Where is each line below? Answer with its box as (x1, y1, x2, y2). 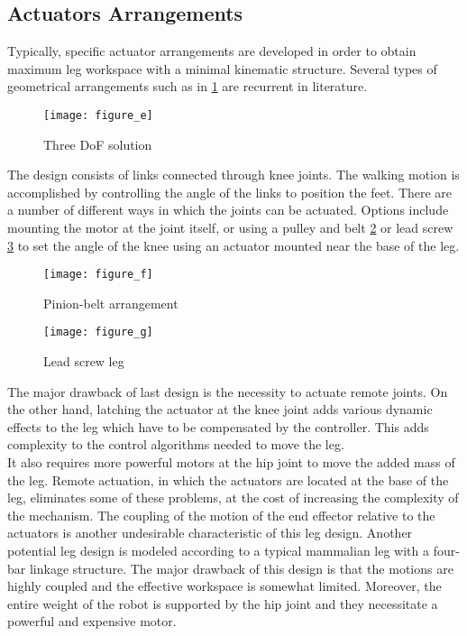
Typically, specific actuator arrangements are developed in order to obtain (7, 41, 417, 60)
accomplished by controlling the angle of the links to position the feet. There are (7, 182, 453, 201)
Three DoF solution (43, 134, 152, 153)
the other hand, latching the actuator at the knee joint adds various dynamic (7, 400, 433, 419)
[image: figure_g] (43, 326, 153, 339)
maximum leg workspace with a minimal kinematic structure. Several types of (7, 59, 437, 78)
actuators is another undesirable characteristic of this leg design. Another (7, 523, 413, 542)
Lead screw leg (43, 352, 124, 371)
